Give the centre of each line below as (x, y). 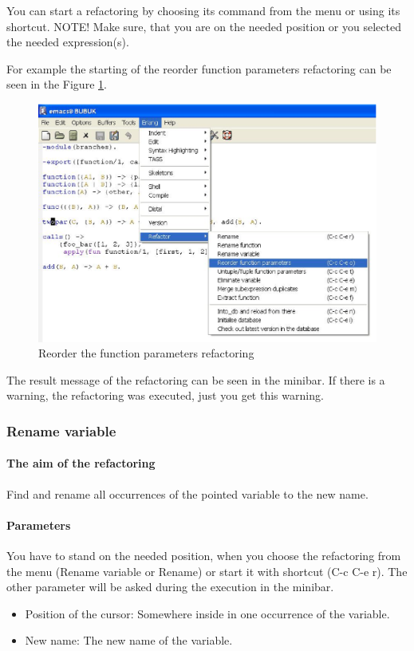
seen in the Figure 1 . (57, 84)
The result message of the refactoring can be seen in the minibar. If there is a (196, 379)
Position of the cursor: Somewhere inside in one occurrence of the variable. (207, 613)
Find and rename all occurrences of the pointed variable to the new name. (187, 493)
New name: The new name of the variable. (129, 640)
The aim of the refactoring (81, 463)
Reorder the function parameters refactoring (146, 353)
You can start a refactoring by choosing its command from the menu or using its (203, 10)
